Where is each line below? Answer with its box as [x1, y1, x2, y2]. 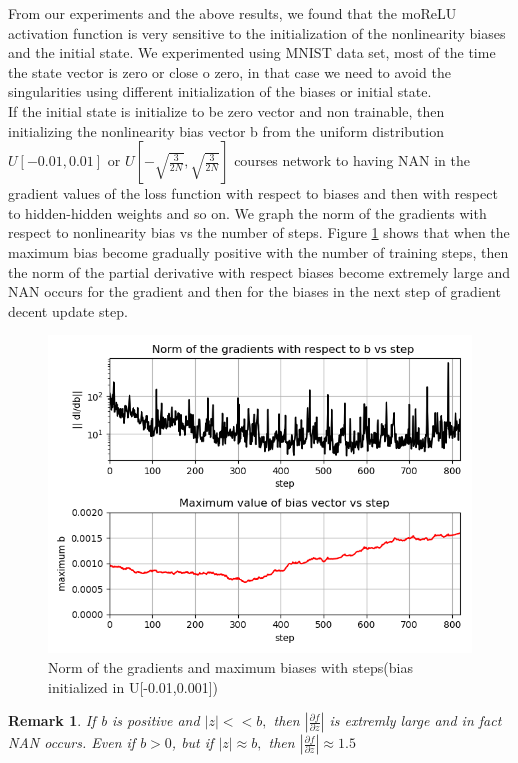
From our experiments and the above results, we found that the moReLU [8, 3, 457, 23]
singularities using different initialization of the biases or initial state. [8, 81, 432, 102]
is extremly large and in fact [329, 710, 502, 731]
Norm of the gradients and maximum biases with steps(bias [48, 656, 413, 677]
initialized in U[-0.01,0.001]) [48, 676, 218, 697]
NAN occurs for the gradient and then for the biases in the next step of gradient [8, 281, 501, 302]
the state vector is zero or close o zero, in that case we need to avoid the [8, 61, 451, 82]
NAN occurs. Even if [8, 732, 136, 753]
